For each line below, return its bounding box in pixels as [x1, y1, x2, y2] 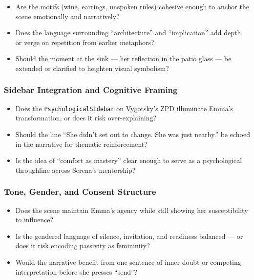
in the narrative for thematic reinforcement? [15, 139, 148, 149]
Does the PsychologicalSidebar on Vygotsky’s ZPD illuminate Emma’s [15, 103, 233, 113]
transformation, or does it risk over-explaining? [15, 113, 157, 123]
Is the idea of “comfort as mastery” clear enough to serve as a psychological [15, 155, 242, 165]
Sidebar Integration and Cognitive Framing [4, 84, 178, 96]
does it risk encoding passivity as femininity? [15, 240, 150, 251]
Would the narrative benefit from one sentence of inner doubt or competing [15, 257, 241, 267]
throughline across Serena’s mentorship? [15, 164, 136, 175]
